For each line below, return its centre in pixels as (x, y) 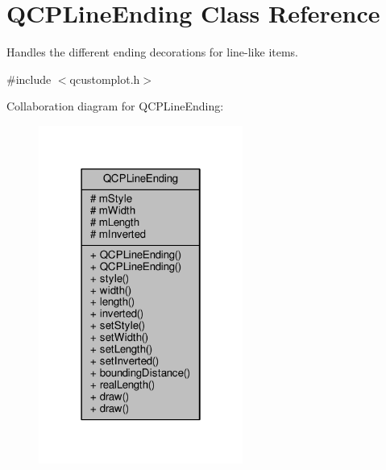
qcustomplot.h (105, 79)
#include (29, 79)
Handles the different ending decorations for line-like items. (153, 52)
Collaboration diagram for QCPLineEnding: (115, 106)
